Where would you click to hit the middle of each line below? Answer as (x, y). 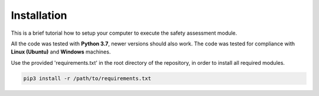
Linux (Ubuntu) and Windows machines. (61, 52)
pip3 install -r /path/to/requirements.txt (87, 78)
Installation (39, 15)
